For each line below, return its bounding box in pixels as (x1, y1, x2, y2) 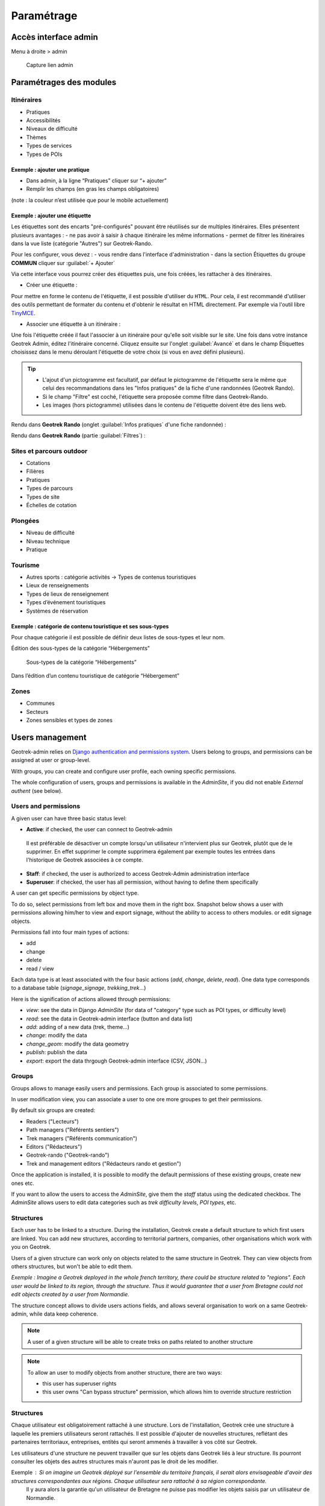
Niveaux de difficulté (26, 125, 78, 133)
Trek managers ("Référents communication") (26, 1134, 138, 1142)
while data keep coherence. (29, 1310, 99, 1317)
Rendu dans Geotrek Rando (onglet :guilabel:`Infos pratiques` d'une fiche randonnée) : (11, 420, 227, 428)
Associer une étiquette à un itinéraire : (26, 320, 121, 328)
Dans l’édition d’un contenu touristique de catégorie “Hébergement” (11, 672, 180, 680)
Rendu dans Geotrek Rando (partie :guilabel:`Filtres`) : (11, 431, 146, 439)
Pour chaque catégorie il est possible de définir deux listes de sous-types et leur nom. (11, 634, 225, 641)
